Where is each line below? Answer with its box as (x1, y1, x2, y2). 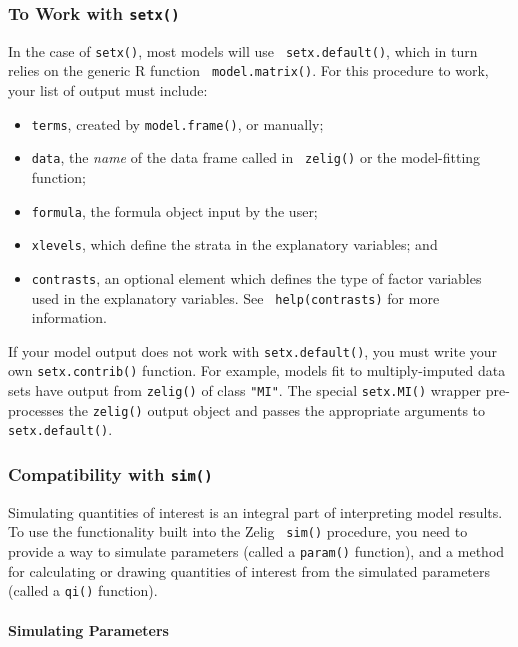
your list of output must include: (8, 80, 208, 101)
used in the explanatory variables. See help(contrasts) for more (31, 287, 440, 308)
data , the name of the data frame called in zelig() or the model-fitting (31, 147, 481, 168)
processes (8, 399, 64, 420)
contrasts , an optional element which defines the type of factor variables (31, 267, 482, 288)
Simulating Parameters (8, 619, 169, 640)
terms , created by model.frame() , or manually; (31, 113, 324, 134)
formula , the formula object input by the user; (31, 200, 318, 221)
